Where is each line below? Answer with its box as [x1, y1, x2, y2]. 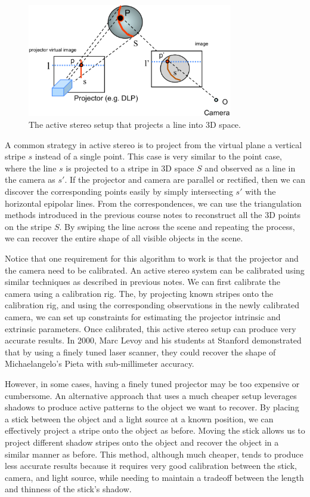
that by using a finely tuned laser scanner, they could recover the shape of [5, 345, 276, 358]
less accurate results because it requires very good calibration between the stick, [5, 459, 297, 472]
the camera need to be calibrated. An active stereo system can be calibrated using [5, 263, 305, 276]
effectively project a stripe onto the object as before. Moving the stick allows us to [5, 424, 305, 437]
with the [245, 185, 276, 198]
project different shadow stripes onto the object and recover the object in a [5, 435, 279, 448]
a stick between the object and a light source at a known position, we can [5, 412, 274, 425]
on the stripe [5, 220, 52, 232]
